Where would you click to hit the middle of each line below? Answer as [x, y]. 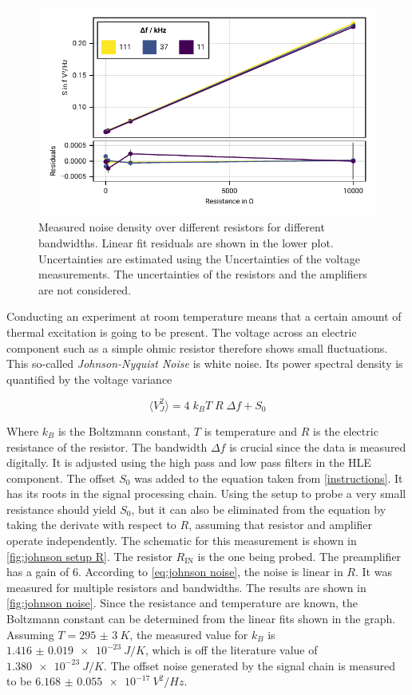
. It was [373, 572]
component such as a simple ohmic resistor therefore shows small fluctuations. [197, 347]
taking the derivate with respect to [91, 525]
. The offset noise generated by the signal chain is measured [250, 665]
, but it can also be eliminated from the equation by [259, 509]
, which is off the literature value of [231, 650]
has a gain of [38, 572]
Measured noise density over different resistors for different [182, 227]
